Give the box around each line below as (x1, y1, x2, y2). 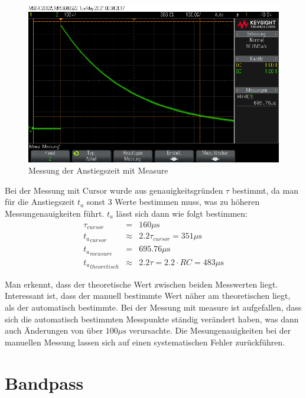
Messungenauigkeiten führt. (5, 207, 105, 219)
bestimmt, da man (232, 184, 298, 196)
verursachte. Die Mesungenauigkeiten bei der (129, 324, 291, 337)
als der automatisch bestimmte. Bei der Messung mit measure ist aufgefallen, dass (5, 301, 302, 314)
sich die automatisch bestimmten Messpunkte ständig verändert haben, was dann (5, 312, 299, 325)
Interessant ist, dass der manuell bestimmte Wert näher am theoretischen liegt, (5, 289, 291, 302)
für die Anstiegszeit (5, 195, 75, 208)
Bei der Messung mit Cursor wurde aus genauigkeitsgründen (5, 184, 223, 196)
